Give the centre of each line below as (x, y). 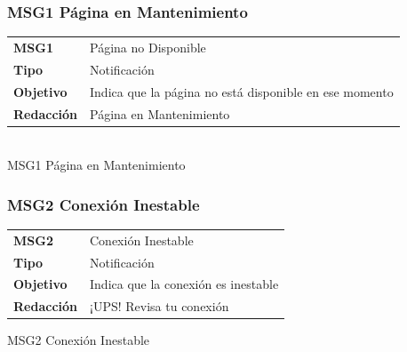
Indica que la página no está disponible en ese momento (242, 91)
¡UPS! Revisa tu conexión (160, 306)
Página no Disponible (148, 47)
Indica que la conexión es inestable (184, 284)
